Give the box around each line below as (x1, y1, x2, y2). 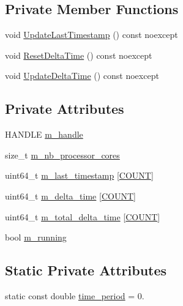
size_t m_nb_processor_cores (5, 148, 120, 161)
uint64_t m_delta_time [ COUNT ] (5, 189, 136, 202)
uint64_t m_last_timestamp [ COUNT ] (5, 169, 154, 182)
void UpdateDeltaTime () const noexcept (5, 69, 159, 82)
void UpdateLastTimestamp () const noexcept (5, 28, 178, 41)
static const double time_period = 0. (5, 289, 144, 302)
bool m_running (5, 231, 67, 244)
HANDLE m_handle (5, 128, 83, 141)
